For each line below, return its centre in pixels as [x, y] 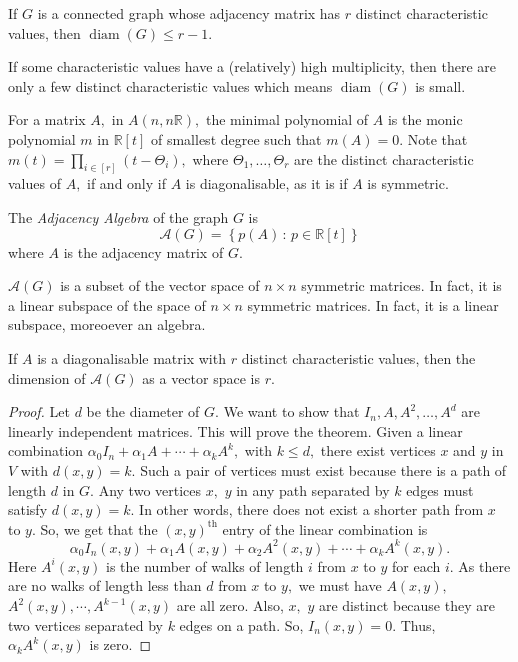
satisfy [28, 509]
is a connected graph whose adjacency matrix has [189, 13]
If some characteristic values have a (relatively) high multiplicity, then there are [252, 66]
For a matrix [47, 119]
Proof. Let [39, 411]
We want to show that [291, 411]
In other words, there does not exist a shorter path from [311, 509]
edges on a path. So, [241, 624]
